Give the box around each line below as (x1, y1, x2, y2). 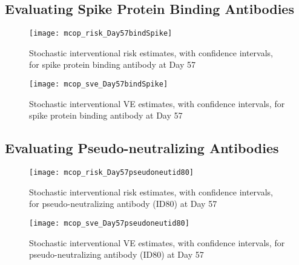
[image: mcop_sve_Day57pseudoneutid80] (29, 218, 189, 227)
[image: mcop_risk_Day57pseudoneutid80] (29, 168, 194, 177)
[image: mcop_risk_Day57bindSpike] (29, 29, 172, 38)
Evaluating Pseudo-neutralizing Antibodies (5, 139, 279, 157)
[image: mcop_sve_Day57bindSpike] (29, 80, 168, 89)
